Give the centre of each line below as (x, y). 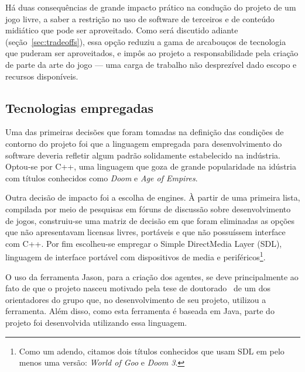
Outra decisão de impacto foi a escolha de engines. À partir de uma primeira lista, (153, 197)
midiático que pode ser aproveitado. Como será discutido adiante (122, 30)
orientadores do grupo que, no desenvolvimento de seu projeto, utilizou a (136, 299)
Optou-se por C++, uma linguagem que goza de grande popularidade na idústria (151, 166)
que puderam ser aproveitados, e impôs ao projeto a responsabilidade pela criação (152, 53)
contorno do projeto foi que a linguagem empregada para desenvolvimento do (144, 143)
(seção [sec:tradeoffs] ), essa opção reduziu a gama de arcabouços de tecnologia (146, 41)
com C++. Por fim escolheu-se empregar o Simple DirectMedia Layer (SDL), (144, 243)
